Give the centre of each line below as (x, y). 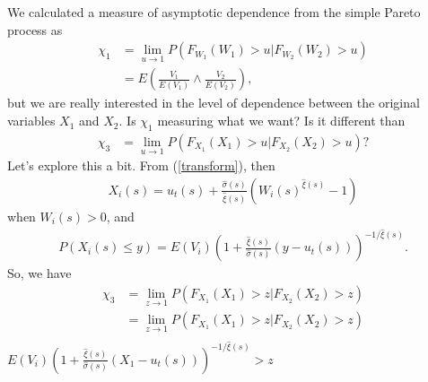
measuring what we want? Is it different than (281, 121)
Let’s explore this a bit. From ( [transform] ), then (141, 165)
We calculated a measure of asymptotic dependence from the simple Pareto (214, 12)
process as (35, 29)
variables (31, 121)
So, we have (39, 273)
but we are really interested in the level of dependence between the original (214, 103)
